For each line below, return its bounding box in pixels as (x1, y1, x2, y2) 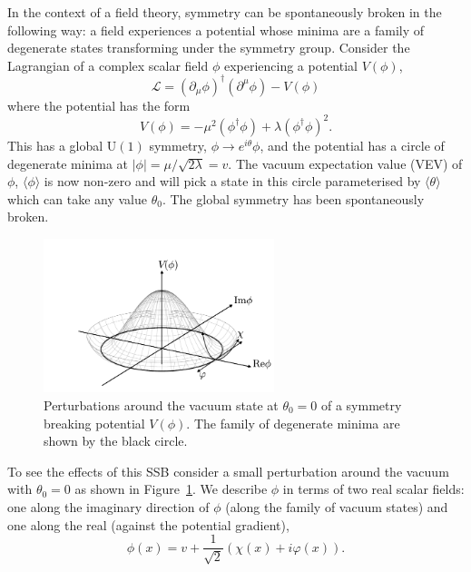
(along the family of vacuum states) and (225, 497, 448, 516)
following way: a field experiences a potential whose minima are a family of (7, 20, 425, 39)
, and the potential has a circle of (260, 135, 445, 154)
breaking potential (44, 413, 145, 432)
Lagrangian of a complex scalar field (7, 55, 209, 74)
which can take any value (7, 189, 147, 208)
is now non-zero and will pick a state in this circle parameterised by (44, 172, 421, 191)
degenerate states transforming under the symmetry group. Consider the (7, 38, 410, 57)
